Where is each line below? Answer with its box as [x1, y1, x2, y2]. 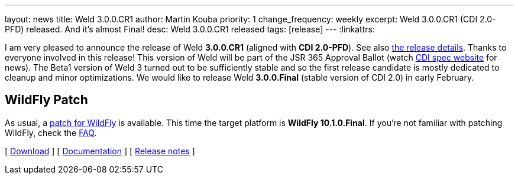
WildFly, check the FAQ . [5, 127, 97, 138]
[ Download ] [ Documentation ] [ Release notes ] [5, 145, 195, 156]
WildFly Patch [5, 92, 88, 108]
